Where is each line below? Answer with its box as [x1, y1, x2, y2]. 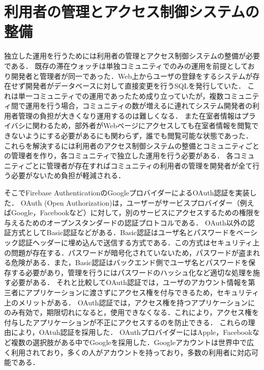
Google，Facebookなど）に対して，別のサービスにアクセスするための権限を [11, 207, 260, 218]
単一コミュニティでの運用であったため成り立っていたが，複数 [18, 90, 224, 101]
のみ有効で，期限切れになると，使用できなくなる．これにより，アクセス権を [4, 307, 259, 318]
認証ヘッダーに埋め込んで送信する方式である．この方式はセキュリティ [18, 237, 253, 247]
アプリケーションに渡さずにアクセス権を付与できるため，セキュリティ [25, 287, 259, 297]
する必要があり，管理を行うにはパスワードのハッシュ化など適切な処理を [11, 267, 253, 277]
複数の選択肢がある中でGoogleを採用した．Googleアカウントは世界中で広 [11, 336, 254, 347]
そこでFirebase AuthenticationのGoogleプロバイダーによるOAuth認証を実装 [4, 187, 250, 198]
